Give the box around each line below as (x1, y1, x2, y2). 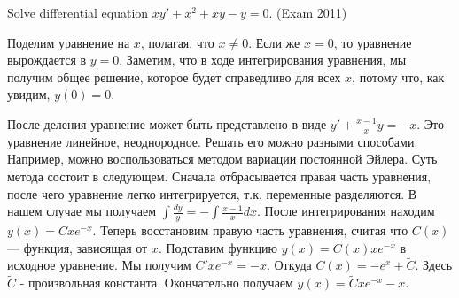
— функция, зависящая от (7, 238, 148, 256)
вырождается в (7, 50, 87, 69)
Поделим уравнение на (7, 33, 130, 51)
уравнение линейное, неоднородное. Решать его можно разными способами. (7, 132, 418, 150)
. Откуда (266, 256, 312, 274)
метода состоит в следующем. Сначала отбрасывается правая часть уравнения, (7, 166, 432, 185)
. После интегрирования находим (257, 202, 435, 220)
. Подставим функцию (158, 238, 278, 256)
